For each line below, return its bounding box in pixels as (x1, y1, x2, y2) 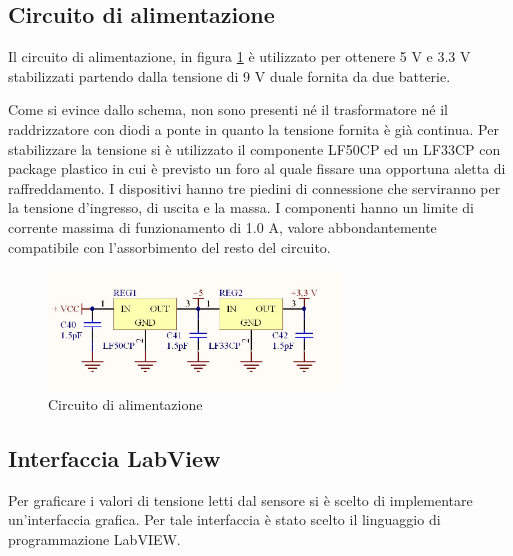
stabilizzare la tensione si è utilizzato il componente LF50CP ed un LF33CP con (8, 138, 501, 159)
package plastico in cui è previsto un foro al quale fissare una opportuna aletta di (8, 158, 506, 179)
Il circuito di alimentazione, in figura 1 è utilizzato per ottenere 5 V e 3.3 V (8, 46, 471, 67)
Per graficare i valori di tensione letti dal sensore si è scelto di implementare (8, 489, 473, 510)
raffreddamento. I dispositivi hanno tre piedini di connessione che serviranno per (8, 177, 501, 198)
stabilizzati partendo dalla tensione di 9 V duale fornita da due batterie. (8, 65, 451, 86)
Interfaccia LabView (8, 442, 221, 473)
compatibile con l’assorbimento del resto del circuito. (8, 236, 331, 257)
